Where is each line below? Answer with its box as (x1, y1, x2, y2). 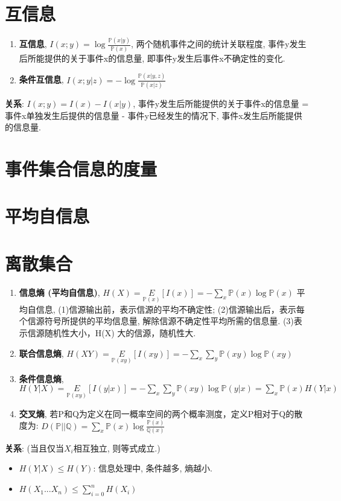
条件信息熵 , (19, 372, 64, 385)
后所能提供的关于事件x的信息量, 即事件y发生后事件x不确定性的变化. (19, 51, 285, 64)
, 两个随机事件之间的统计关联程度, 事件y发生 (130, 37, 307, 50)
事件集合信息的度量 (5, 156, 158, 180)
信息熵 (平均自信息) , (19, 286, 100, 298)
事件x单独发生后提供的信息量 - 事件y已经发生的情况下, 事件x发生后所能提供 (5, 109, 302, 121)
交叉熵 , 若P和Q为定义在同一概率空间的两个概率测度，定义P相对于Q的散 (19, 407, 303, 420)
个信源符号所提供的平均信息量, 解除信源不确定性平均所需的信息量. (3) (19, 314, 294, 327)
